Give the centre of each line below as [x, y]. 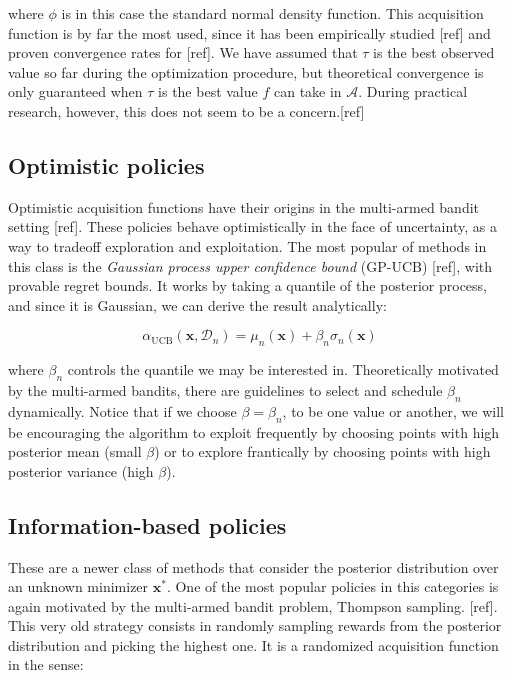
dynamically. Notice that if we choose [122, 410]
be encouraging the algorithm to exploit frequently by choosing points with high [254, 431]
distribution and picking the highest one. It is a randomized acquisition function [253, 644]
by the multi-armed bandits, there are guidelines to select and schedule [225, 389]
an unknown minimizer [78, 586]
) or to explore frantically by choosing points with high [322, 451]
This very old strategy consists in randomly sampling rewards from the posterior [255, 625]
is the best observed [434, 52]
